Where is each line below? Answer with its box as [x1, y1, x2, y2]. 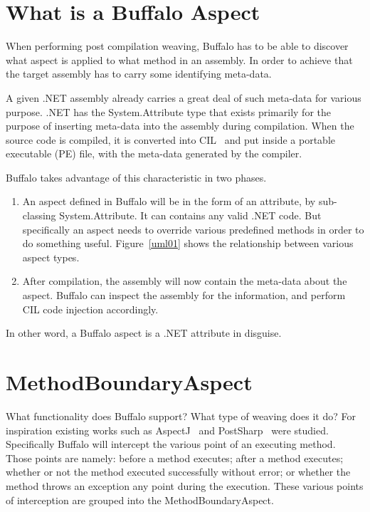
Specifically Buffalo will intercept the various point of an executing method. [6, 437, 336, 451]
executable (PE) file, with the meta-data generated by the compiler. [6, 146, 302, 161]
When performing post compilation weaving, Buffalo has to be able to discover [6, 38, 349, 53]
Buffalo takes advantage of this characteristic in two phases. [6, 169, 267, 184]
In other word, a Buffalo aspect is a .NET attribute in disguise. [6, 325, 282, 340]
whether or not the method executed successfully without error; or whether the [6, 464, 351, 479]
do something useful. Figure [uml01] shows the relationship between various [22, 236, 354, 251]
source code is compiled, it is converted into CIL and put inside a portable [6, 132, 335, 147]
